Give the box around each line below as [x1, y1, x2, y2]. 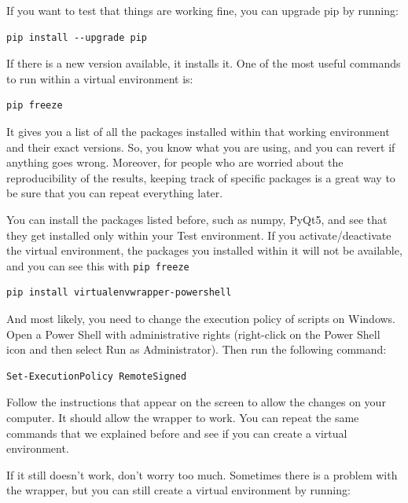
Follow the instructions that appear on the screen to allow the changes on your [6, 394, 386, 410]
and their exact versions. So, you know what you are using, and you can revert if [6, 138, 395, 155]
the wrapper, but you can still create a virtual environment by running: [6, 482, 351, 498]
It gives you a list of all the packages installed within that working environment [6, 123, 390, 139]
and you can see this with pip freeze [6, 257, 189, 274]
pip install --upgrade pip [6, 31, 147, 43]
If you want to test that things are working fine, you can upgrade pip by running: [6, 2, 399, 18]
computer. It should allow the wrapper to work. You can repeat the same [6, 409, 359, 425]
